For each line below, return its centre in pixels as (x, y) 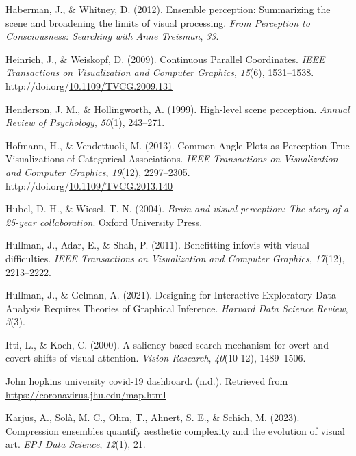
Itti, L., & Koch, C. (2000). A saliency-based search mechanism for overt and (167, 344)
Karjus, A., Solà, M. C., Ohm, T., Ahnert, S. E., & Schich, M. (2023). (153, 417)
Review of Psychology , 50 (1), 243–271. (85, 122)
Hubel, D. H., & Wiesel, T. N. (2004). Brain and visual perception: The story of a (177, 208)
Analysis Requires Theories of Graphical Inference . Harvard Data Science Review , (177, 308)
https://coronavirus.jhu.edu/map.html (86, 394)
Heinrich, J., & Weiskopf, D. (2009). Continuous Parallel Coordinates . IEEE (165, 59)
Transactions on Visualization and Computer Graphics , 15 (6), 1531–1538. (160, 72)
